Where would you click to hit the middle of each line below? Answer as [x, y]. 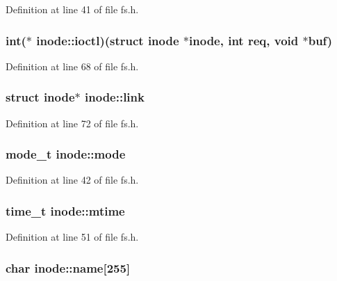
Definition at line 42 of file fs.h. [72, 180]
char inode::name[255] [68, 267]
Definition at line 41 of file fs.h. [72, 9]
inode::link [115, 97]
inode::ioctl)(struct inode [108, 40]
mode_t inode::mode [66, 154]
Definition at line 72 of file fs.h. [72, 123]
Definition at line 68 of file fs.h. [72, 66]
